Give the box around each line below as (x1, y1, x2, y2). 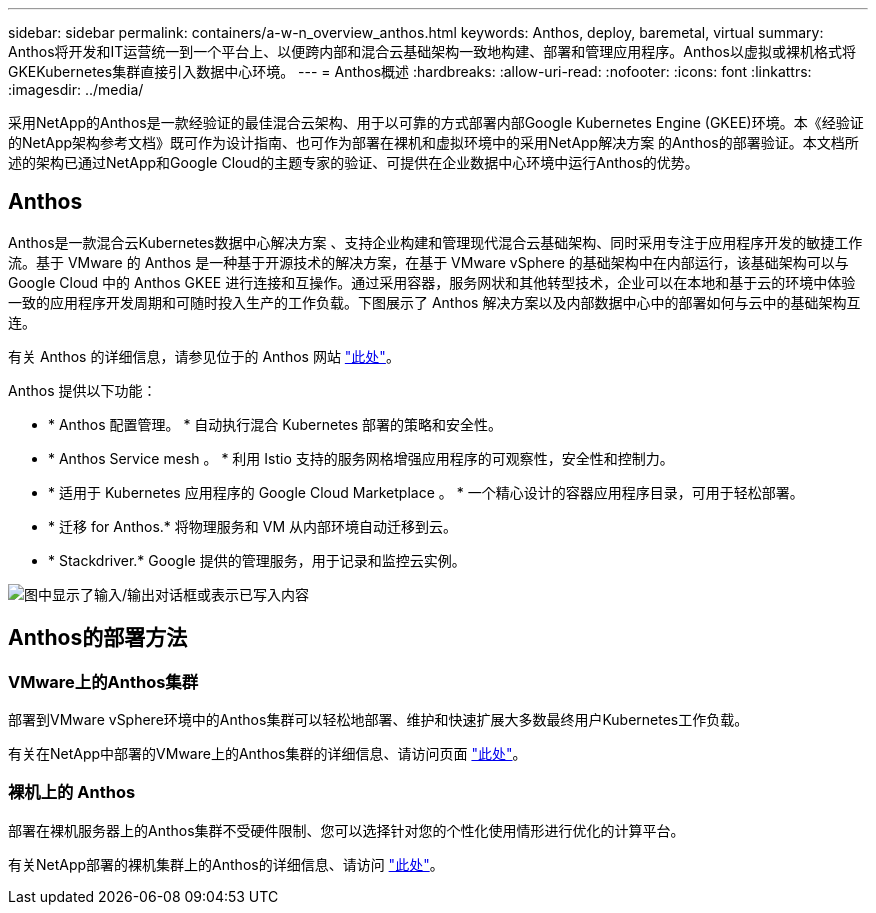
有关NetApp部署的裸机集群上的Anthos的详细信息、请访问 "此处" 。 (8, 855, 444, 873)
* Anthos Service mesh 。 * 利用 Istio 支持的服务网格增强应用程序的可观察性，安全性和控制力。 (48, 449, 674, 467)
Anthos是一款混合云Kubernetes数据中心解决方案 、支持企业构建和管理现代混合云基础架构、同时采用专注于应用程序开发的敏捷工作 (8, 233, 863, 251)
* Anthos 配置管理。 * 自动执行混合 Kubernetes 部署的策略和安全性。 (48, 415, 503, 433)
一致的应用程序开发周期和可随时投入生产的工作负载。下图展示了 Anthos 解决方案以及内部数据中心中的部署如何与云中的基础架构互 (8, 293, 861, 311)
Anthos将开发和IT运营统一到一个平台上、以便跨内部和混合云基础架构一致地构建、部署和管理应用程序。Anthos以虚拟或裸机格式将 (8, 43, 856, 60)
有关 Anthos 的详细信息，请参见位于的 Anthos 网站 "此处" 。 (8, 347, 400, 365)
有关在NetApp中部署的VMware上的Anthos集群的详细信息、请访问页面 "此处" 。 (8, 745, 527, 763)
